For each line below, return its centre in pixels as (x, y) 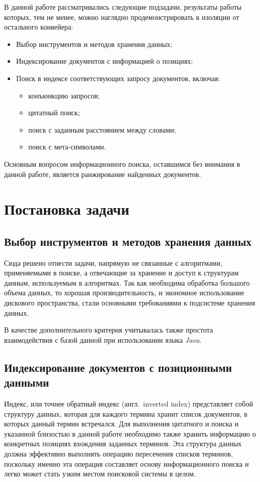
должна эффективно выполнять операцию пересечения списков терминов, (119, 454)
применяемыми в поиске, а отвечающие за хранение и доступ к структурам (121, 273)
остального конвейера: (39, 27)
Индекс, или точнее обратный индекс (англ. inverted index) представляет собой (129, 404)
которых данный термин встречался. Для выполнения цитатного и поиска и (121, 424)
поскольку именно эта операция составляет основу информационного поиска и (126, 463)
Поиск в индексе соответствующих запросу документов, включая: (118, 78)
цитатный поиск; (54, 112)
